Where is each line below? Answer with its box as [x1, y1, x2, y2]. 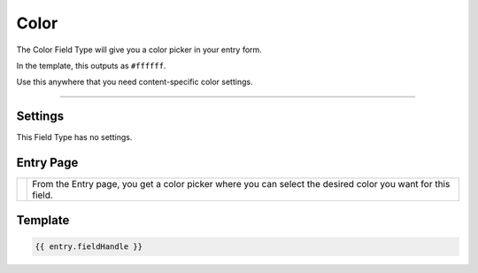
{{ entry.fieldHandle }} [35, 241, 143, 252]
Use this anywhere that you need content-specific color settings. [16, 76, 253, 88]
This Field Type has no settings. [16, 132, 133, 143]
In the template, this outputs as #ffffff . [16, 60, 166, 71]
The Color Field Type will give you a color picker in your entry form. [16, 44, 263, 55]
